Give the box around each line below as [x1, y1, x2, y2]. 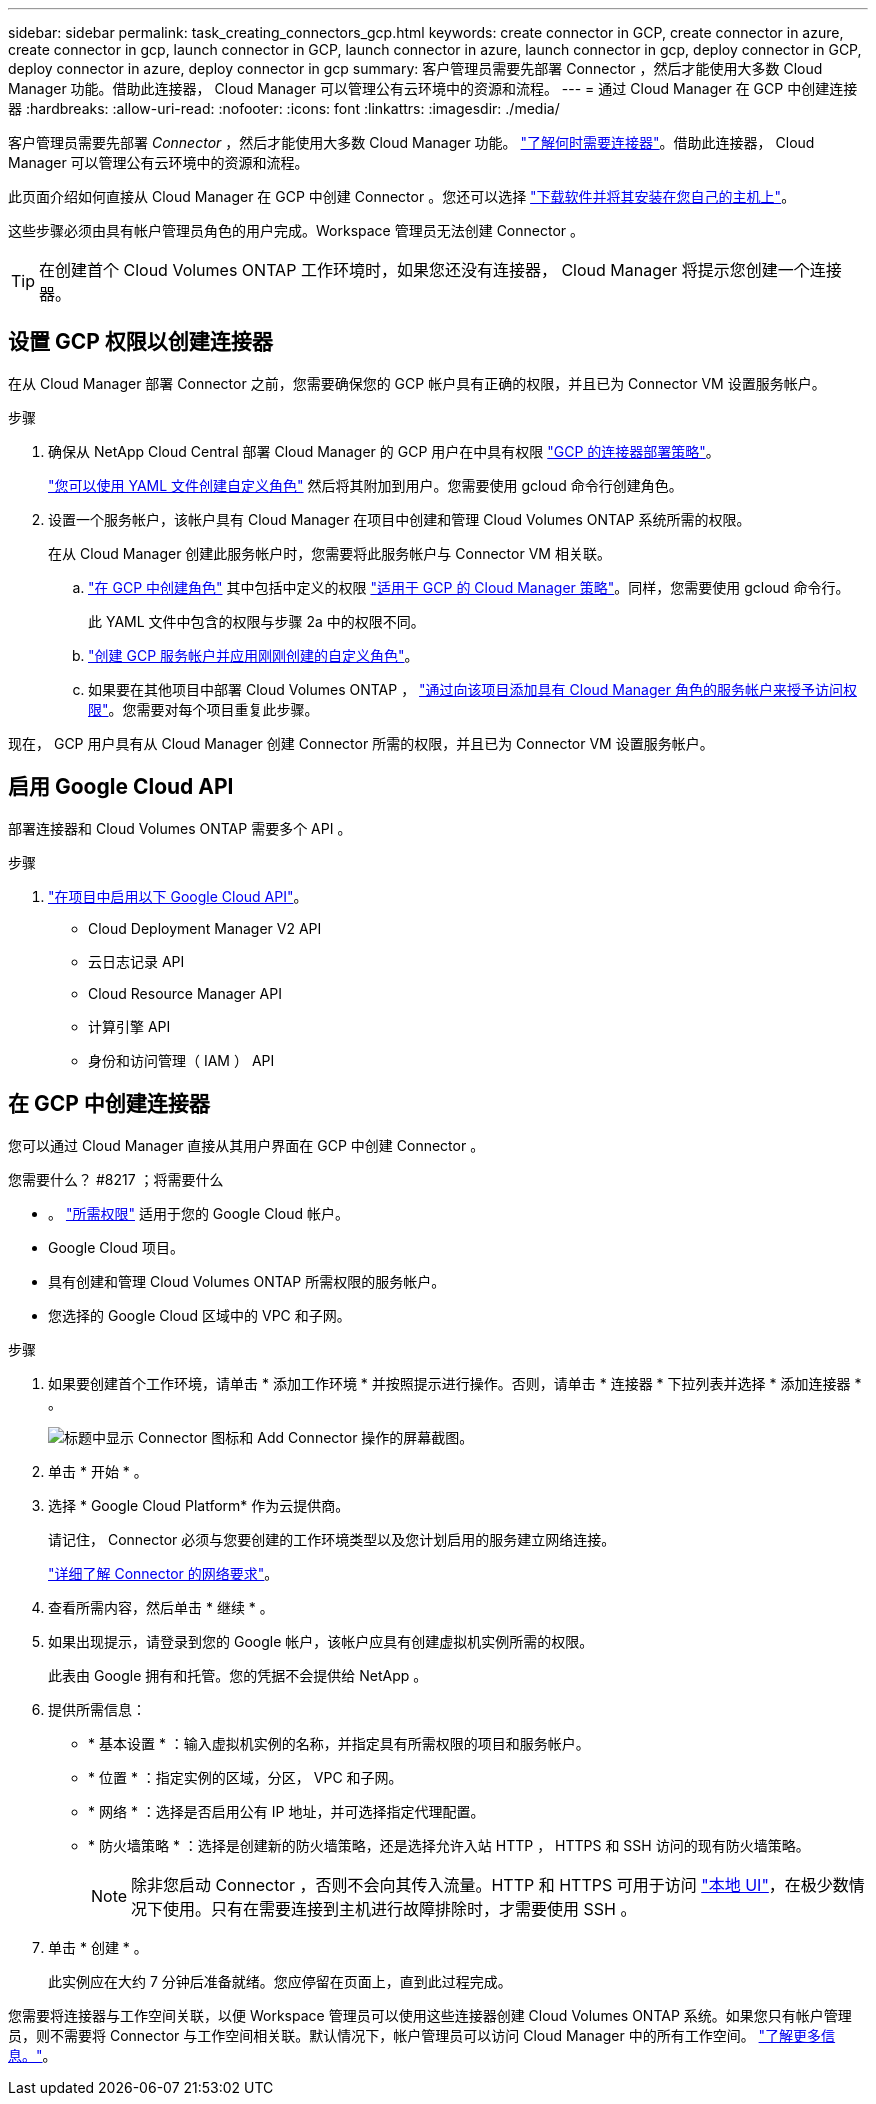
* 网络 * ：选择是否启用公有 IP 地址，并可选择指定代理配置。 [88, 1802, 485, 1820]
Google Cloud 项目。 [48, 1238, 185, 1256]
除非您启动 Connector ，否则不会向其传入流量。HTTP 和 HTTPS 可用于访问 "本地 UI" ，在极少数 [131, 1874, 849, 1895]
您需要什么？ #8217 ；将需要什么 [8, 1170, 224, 1188]
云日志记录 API [88, 952, 185, 970]
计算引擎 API [88, 1017, 171, 1035]
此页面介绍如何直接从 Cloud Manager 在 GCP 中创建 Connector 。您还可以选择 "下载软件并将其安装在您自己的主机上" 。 [8, 188, 796, 205]
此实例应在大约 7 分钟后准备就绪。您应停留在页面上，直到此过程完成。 [48, 1972, 512, 1990]
